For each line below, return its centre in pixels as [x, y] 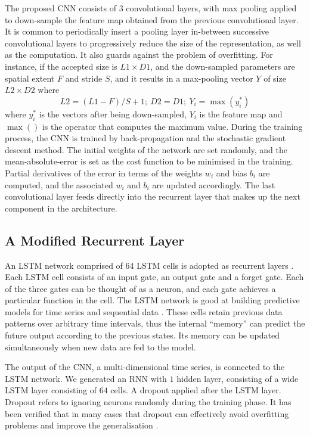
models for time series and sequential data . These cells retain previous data [144, 311]
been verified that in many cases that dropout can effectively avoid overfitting [147, 413]
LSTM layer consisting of [51, 390]
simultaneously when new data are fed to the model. [100, 347]
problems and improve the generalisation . [82, 425]
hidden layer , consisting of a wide [238, 378]
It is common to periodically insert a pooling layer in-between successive [137, 31]
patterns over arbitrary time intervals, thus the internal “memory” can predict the [155, 323]
